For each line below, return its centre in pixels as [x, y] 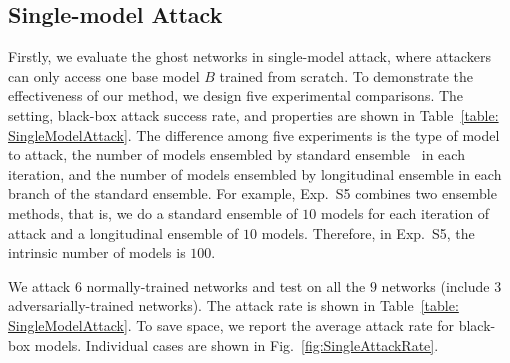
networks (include [435, 285]
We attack [39, 285]
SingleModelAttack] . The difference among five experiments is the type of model [254, 134]
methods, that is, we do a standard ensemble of [153, 212]
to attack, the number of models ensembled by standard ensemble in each [236, 154]
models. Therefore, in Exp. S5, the [368, 232]
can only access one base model [104, 75]
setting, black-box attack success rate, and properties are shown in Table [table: [253, 114]
